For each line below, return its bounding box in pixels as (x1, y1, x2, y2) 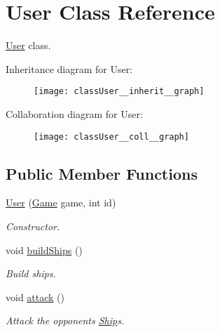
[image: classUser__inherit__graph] (34, 86, 205, 97)
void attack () (6, 289, 65, 304)
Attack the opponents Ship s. (6, 313, 125, 328)
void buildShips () (6, 242, 83, 257)
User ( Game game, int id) (6, 195, 116, 210)
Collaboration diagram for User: (6, 106, 143, 121)
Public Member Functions (6, 162, 198, 184)
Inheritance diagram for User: (6, 61, 133, 76)
